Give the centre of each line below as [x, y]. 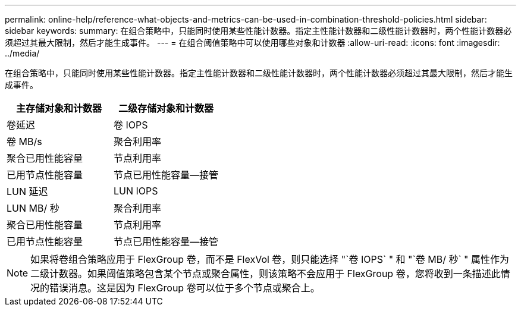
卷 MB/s [24, 142]
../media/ [22, 53]
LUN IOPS [136, 191]
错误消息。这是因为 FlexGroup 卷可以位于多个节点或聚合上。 [185, 288]
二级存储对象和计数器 [166, 108]
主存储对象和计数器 [59, 108]
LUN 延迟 [27, 191]
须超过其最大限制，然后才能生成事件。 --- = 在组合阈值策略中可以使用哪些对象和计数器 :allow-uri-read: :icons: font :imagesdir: [252, 43]
